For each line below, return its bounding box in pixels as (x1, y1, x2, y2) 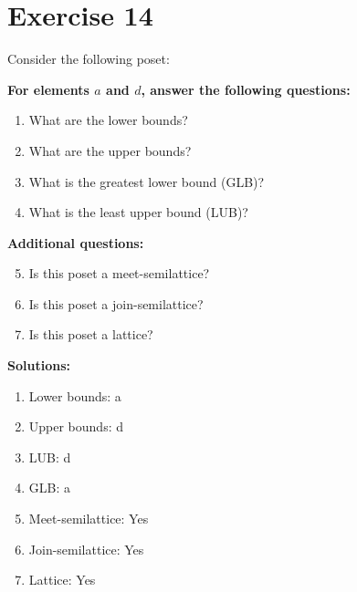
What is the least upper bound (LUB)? (28, 203, 248, 222)
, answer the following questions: (141, 79, 351, 99)
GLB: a (28, 478, 71, 497)
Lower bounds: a (28, 386, 121, 405)
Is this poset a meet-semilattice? (28, 264, 210, 283)
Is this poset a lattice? (28, 325, 153, 344)
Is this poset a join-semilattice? (28, 294, 204, 313)
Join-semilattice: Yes (28, 539, 144, 558)
